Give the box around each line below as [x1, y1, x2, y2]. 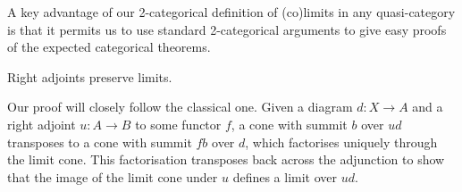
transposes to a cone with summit [7, 132, 192, 151]
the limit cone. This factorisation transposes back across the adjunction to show [7, 150, 445, 169]
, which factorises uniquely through [245, 132, 438, 151]
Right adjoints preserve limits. [7, 67, 172, 86]
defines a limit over [232, 167, 338, 186]
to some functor [135, 114, 222, 133]
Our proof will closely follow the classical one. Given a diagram [7, 97, 353, 116]
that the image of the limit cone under [7, 167, 218, 186]
